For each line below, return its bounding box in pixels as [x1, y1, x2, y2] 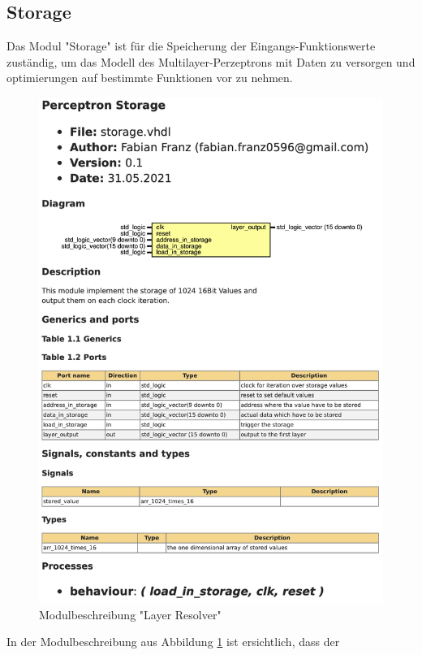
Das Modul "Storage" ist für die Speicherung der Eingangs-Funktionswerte [6, 37, 376, 54]
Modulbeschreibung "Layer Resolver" [39, 605, 222, 622]
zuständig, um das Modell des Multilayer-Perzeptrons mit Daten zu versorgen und [6, 53, 416, 70]
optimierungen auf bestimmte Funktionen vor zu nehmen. [6, 69, 293, 86]
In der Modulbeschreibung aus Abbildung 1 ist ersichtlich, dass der [6, 633, 340, 650]
